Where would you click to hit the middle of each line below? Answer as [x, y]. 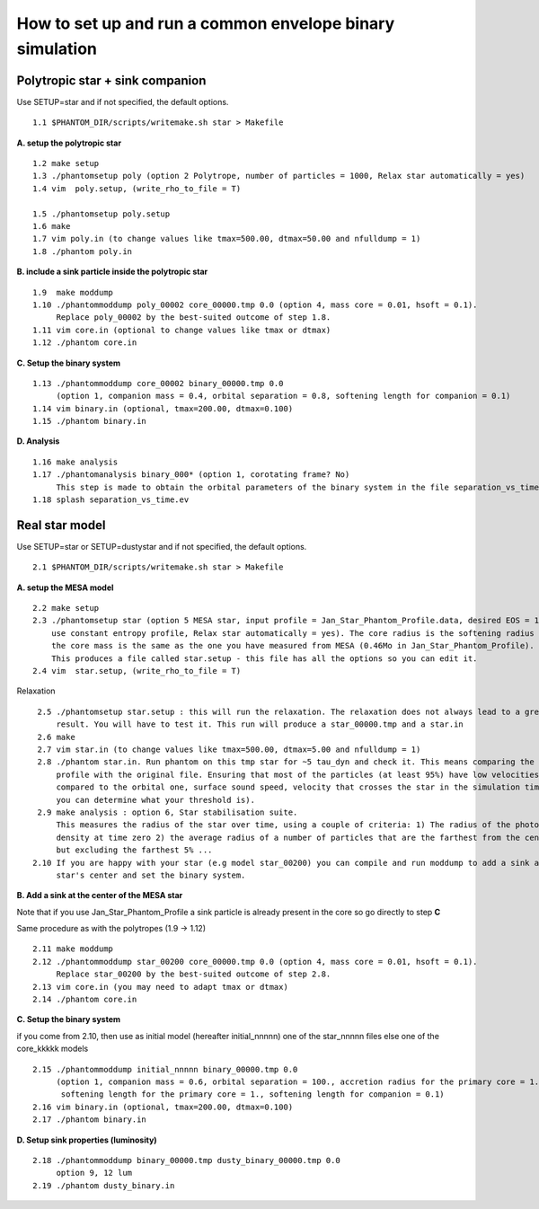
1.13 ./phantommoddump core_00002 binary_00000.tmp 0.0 [158, 383]
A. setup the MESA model [65, 587]
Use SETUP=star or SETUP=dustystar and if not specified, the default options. [162, 546]
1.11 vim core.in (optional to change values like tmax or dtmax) [182, 330]
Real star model [61, 525]
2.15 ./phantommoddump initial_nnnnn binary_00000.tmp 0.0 [165, 1069]
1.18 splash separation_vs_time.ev [111, 500]
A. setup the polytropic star [69, 143]
